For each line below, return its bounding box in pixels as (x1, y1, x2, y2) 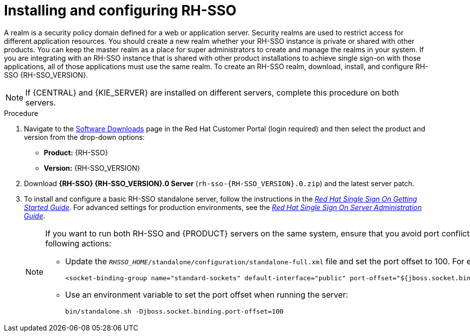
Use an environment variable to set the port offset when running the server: (65, 289, 349, 300)
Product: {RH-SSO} (44, 148, 109, 157)
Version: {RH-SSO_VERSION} (44, 163, 140, 172)
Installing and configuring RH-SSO (4, 2, 236, 19)
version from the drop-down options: (24, 132, 145, 141)
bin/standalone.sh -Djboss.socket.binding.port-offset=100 (65, 307, 284, 315)
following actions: (45, 238, 112, 248)
